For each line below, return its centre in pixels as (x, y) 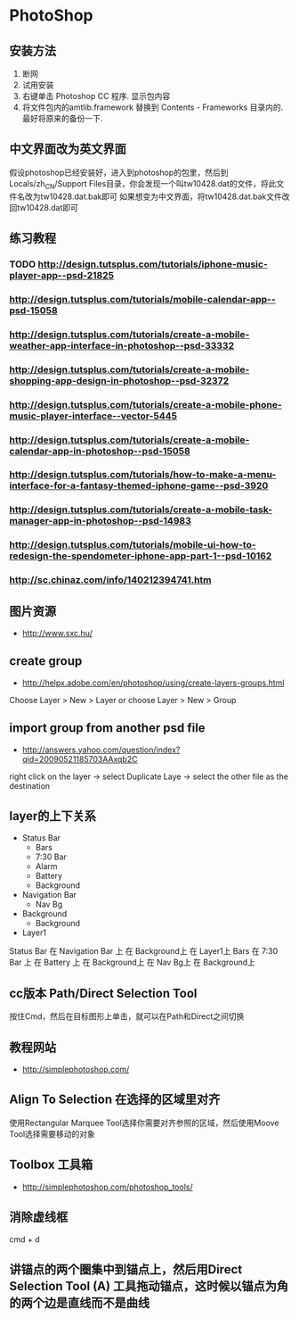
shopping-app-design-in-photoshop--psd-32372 (119, 380)
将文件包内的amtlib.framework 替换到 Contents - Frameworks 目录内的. (153, 107)
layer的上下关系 (53, 816)
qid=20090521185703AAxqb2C (80, 758)
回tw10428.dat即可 (44, 207)
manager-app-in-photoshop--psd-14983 (100, 521)
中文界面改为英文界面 (68, 149)
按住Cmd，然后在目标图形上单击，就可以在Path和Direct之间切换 (127, 1016)
